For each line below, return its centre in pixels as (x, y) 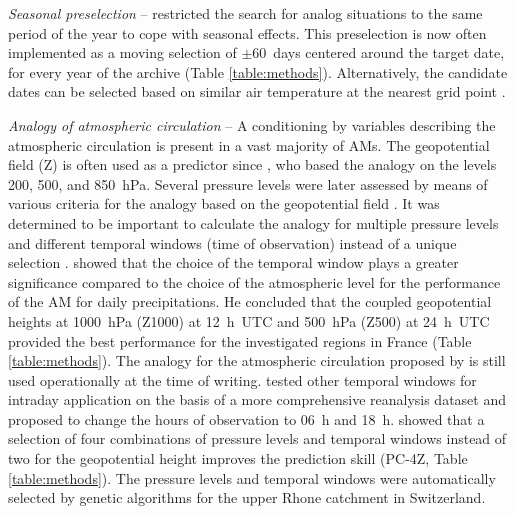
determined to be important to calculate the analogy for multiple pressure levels (253, 222)
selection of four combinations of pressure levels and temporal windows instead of (257, 438)
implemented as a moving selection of (122, 52)
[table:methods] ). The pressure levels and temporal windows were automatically (252, 477)
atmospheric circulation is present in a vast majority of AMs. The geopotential (249, 144)
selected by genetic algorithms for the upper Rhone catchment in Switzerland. (247, 497)
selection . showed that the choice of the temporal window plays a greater (233, 262)
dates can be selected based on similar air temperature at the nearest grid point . (257, 91)
